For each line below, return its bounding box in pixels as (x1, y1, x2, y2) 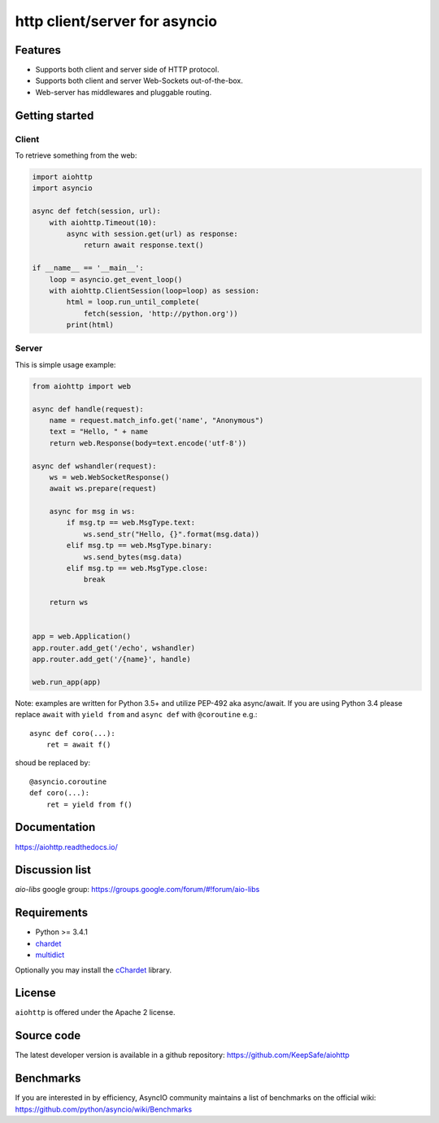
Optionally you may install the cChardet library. (15, 964, 172, 975)
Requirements (15, 906, 89, 920)
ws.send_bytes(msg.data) (83, 552, 183, 561)
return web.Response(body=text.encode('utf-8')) (49, 438, 247, 447)
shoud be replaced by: (15, 758, 91, 768)
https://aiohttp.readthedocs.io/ (15, 842, 118, 851)
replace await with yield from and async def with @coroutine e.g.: (15, 710, 258, 720)
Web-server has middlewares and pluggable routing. (35, 87, 212, 97)
